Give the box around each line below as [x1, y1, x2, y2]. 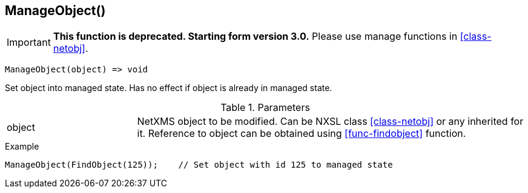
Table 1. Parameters [220, 101, 310, 114]
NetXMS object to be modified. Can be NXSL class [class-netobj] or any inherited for [137, 115, 524, 128]
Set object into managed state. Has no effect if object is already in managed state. [5, 83, 332, 93]
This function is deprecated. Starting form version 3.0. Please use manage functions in [53, 30, 458, 43]
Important [7, 36, 51, 49]
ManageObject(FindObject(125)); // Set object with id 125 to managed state [5, 160, 393, 170]
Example [5, 141, 39, 152]
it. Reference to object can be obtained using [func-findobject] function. [137, 127, 466, 140]
